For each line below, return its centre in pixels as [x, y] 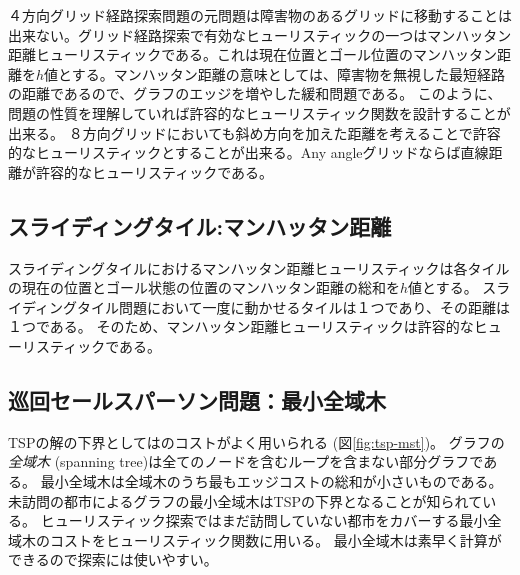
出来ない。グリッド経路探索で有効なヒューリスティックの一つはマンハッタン [260, 34]
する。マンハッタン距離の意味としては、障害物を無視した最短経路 [288, 73]
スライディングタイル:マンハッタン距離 [200, 225]
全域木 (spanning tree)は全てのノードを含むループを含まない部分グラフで [246, 461]
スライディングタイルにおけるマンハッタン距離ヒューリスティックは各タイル [259, 267]
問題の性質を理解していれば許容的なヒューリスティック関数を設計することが [259, 112]
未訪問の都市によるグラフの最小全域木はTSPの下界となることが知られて [245, 500]
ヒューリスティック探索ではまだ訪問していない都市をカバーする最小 [264, 520]
